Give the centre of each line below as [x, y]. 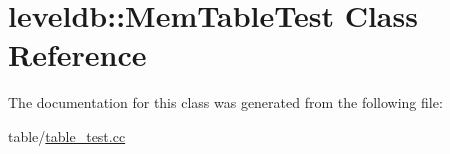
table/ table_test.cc [67, 135]
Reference [77, 54]
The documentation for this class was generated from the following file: [225, 102]
